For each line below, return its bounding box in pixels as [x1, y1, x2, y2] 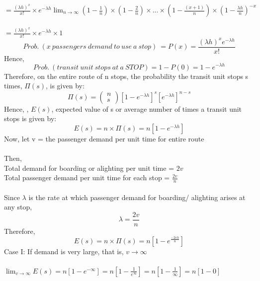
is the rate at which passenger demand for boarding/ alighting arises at [28, 192, 246, 202]
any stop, [4, 202, 32, 212]
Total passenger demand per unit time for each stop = [4, 172, 170, 183]
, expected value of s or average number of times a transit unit [51, 103, 242, 114]
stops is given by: [4, 113, 57, 124]
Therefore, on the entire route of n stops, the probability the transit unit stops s [4, 70, 249, 81]
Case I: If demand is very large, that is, [4, 246, 124, 256]
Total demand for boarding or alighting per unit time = [4, 162, 174, 173]
